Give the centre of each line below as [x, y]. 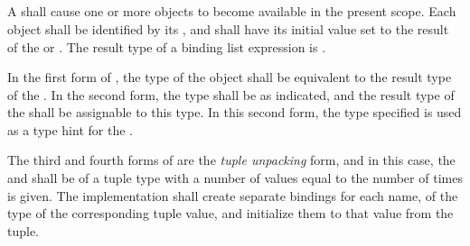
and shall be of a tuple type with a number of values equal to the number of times [235, 178]
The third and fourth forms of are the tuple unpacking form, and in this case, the [231, 160]
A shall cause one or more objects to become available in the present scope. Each [232, 11]
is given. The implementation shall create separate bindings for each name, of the [233, 195]
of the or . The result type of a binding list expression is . [167, 46]
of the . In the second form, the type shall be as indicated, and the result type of [231, 94]
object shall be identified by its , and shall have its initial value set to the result [228, 28]
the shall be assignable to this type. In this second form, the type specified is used [235, 112]
